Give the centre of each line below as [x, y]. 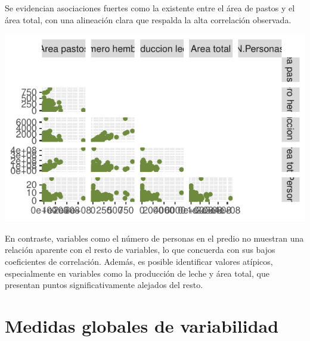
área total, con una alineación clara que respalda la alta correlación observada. [148, 19]
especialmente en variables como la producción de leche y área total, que [137, 273]
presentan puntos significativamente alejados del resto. [104, 285]
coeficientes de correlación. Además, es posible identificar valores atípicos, [139, 261]
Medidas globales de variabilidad [142, 325]
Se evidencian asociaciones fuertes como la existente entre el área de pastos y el [150, 8]
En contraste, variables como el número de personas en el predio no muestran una [154, 238]
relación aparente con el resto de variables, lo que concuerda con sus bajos [140, 250]
